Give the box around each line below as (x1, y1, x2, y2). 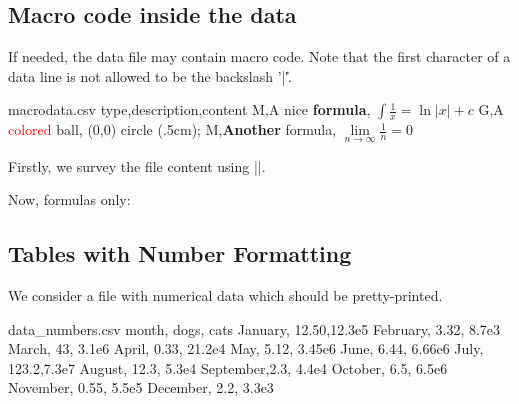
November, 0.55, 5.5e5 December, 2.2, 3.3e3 (8, 377, 274, 398)
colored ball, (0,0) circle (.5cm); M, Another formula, (8, 119, 337, 140)
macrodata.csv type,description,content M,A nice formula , (8, 99, 371, 120)
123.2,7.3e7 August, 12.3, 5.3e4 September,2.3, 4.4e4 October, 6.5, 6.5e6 (8, 357, 448, 378)
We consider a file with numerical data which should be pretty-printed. (8, 285, 443, 305)
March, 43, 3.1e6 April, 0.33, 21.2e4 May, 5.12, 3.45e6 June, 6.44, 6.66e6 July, (8, 338, 484, 359)
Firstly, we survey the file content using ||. (8, 155, 266, 176)
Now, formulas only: (8, 189, 131, 210)
